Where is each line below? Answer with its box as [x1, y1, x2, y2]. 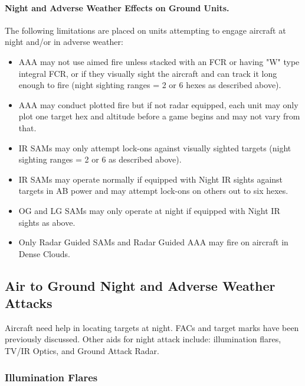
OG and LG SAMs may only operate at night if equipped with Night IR [18, 204, 280, 216]
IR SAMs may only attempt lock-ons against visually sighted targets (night [18, 141, 291, 154]
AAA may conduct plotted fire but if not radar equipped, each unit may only [18, 98, 299, 111]
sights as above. [18, 216, 76, 228]
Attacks [5, 294, 53, 312]
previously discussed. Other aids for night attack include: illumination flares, [5, 333, 281, 345]
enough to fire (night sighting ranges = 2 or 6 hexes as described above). [18, 79, 281, 91]
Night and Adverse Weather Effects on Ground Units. [5, 1, 229, 14]
